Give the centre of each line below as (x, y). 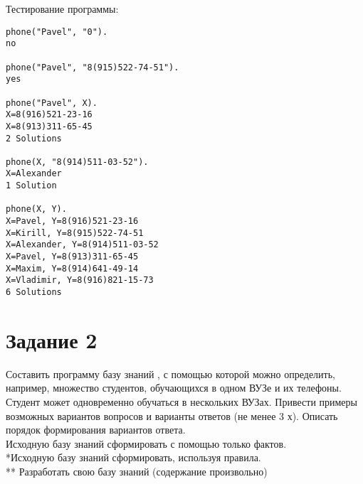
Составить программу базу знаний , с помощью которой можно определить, (170, 373)
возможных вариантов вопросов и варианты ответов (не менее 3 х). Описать (172, 415)
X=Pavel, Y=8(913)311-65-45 (72, 257)
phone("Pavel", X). (52, 103)
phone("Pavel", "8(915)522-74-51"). (93, 67)
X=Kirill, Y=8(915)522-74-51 (75, 233)
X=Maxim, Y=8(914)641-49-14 (72, 268)
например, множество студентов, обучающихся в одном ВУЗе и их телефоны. (174, 388)
